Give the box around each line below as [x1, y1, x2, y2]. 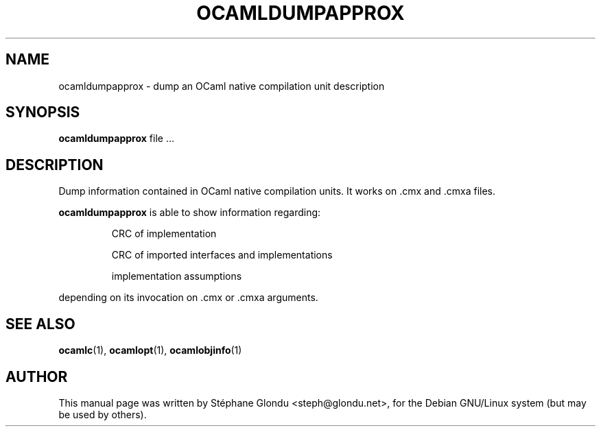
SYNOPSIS [5, 104, 80, 121]
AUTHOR [5, 368, 68, 385]
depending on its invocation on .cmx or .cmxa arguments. [58, 291, 318, 304]
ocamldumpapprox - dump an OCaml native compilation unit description [58, 80, 385, 92]
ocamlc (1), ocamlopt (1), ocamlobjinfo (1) [58, 344, 242, 357]
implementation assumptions [111, 270, 242, 283]
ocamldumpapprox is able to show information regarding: [58, 206, 321, 219]
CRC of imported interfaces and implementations [111, 249, 333, 261]
